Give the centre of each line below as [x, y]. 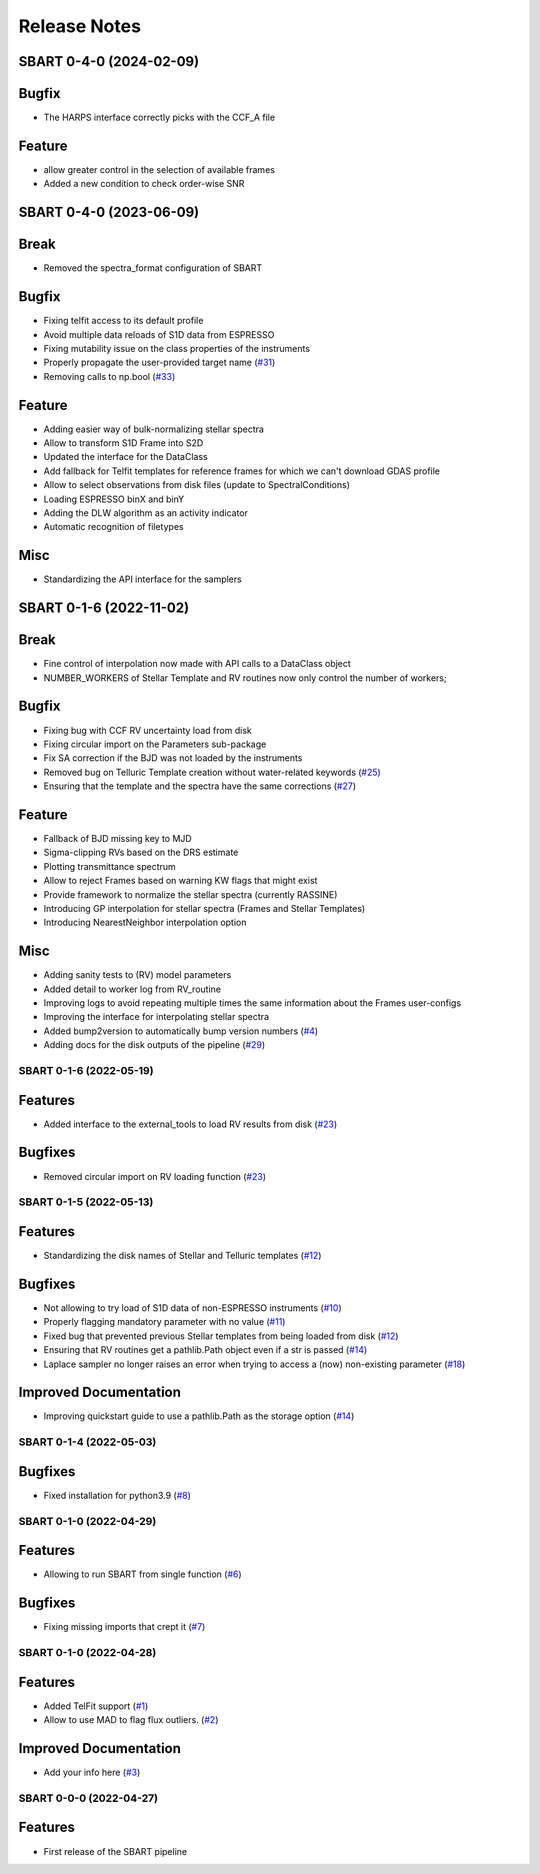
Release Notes [80, 26]
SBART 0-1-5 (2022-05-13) [86, 1202]
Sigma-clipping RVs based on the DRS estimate [141, 852]
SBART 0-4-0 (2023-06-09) [109, 212]
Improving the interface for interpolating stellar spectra [156, 1017]
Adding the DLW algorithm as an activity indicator [146, 513]
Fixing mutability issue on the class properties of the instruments [176, 348]
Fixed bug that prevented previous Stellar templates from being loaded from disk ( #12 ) [221, 1336]
